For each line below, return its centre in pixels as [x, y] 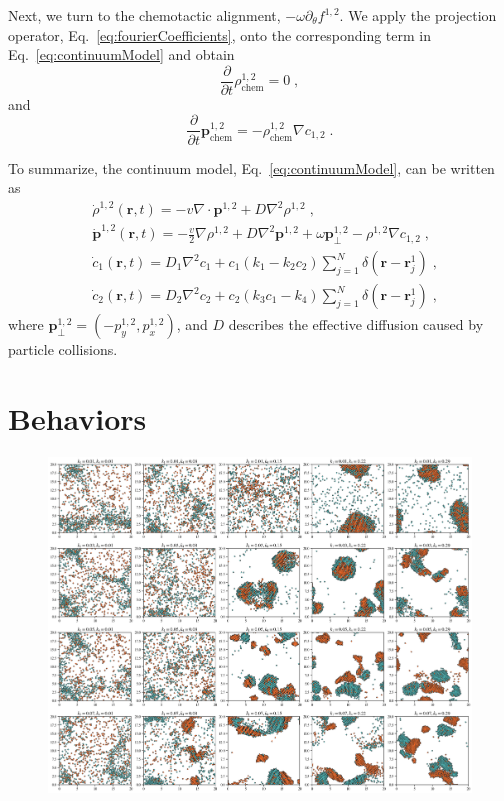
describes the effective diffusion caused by [356, 324]
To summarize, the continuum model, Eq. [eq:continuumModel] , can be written [251, 167]
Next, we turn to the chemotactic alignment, [144, 15]
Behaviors [77, 417]
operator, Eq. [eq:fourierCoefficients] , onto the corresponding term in [220, 34]
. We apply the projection [418, 15]
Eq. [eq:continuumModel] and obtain [121, 54]
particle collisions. [63, 349]
